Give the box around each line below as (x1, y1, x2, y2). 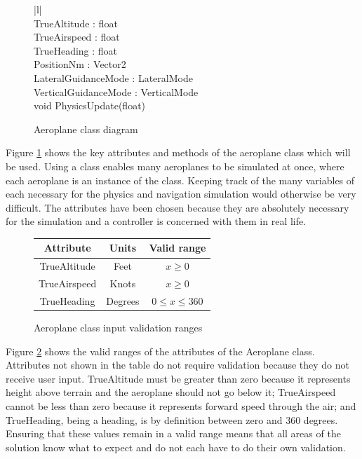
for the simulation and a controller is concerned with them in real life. (6, 214, 307, 228)
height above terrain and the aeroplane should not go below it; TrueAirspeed (6, 385, 336, 399)
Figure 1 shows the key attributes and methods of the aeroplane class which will (6, 145, 351, 160)
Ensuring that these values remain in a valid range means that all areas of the (6, 426, 341, 441)
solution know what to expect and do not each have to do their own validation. (6, 439, 346, 454)
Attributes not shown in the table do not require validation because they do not (6, 357, 349, 372)
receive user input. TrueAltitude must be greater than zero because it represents (6, 371, 351, 385)
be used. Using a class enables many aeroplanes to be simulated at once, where (6, 158, 344, 173)
